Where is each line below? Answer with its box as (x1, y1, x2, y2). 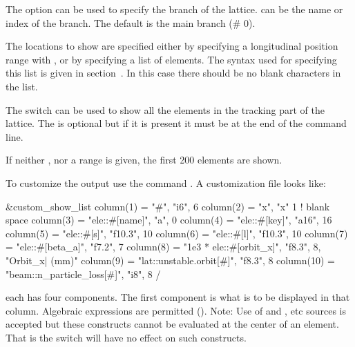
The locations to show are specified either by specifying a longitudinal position (6, 39, 338, 53)
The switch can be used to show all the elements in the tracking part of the (6, 102, 325, 117)
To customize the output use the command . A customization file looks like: (6, 175, 326, 190)
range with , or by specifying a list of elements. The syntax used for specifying (6, 52, 337, 66)
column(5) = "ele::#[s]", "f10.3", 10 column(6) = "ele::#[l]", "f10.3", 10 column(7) (6, 226, 348, 240)
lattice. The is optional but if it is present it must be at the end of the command (6, 116, 347, 130)
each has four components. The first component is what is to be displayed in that (6, 290, 350, 304)
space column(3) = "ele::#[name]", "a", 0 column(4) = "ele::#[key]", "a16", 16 (6, 212, 332, 227)
